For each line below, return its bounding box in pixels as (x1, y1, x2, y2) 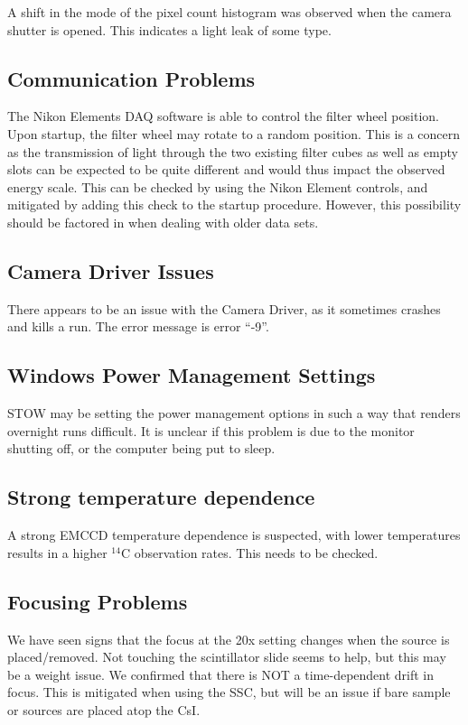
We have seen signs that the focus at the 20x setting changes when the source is (7, 629, 450, 648)
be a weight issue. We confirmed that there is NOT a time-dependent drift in (7, 665, 435, 683)
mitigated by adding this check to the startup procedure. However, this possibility (7, 195, 462, 214)
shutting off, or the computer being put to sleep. (7, 439, 276, 458)
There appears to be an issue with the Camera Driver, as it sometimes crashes (7, 299, 441, 318)
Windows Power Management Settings (7, 361, 376, 389)
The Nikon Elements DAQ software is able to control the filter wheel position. (7, 107, 439, 125)
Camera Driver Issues (7, 256, 214, 284)
